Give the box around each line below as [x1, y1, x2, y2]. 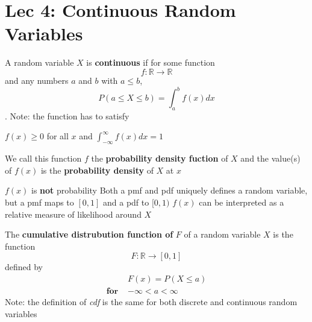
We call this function [5, 152, 82, 165]
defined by [5, 260, 43, 273]
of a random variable [184, 228, 261, 241]
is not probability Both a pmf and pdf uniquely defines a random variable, [31, 184, 308, 197]
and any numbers [5, 74, 69, 86]
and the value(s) [240, 152, 301, 165]
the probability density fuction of [91, 152, 228, 165]
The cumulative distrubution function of [5, 228, 173, 241]
